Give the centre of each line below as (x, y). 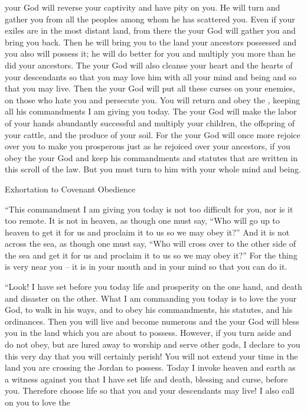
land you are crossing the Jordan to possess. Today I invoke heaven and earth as (150, 367)
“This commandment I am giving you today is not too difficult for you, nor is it (149, 209)
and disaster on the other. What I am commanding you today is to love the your (151, 298)
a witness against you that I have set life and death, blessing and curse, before (146, 379)
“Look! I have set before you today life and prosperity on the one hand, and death (153, 287)
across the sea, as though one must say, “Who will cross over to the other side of (151, 243)
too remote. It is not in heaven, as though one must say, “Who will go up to (142, 220)
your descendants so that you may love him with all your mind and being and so (151, 76)
